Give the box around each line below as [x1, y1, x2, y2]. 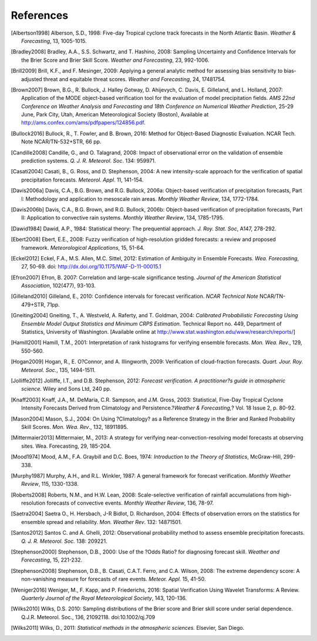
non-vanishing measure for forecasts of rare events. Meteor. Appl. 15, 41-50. [21, 576, 206, 583]
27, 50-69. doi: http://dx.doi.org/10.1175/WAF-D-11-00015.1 [21, 263, 161, 270]
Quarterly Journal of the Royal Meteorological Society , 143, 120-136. [21, 594, 187, 602]
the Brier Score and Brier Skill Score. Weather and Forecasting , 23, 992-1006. [21, 56, 210, 63]
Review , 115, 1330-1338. [21, 481, 79, 488]
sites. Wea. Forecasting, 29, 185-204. [21, 442, 112, 449]
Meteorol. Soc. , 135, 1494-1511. [21, 366, 96, 373]
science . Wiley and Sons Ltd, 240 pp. [21, 385, 112, 392]
